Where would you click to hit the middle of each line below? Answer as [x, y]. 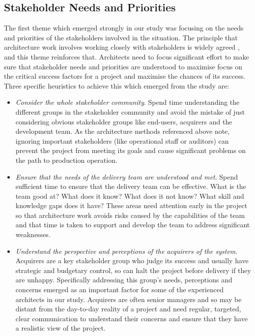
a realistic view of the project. [60, 328]
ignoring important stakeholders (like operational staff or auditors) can [122, 140]
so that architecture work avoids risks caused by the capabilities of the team [130, 215]
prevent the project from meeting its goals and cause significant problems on [131, 150]
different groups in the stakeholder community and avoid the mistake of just [130, 111]
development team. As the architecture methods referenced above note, [123, 131]
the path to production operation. [66, 160]
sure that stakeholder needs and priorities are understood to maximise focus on [123, 66]
